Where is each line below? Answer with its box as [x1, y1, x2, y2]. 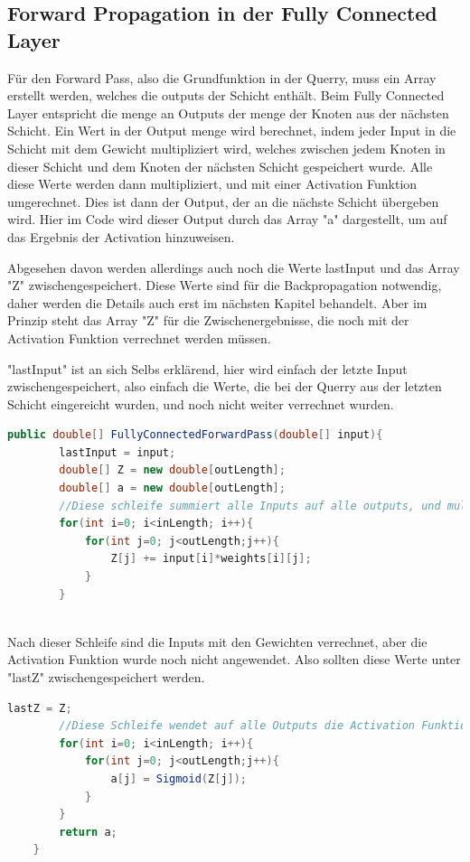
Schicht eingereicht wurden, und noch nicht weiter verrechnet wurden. [7, 394, 394, 413]
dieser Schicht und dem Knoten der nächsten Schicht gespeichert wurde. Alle [7, 156, 433, 175]
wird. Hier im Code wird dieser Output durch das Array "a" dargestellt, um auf [7, 210, 447, 229]
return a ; [59, 825, 117, 839]
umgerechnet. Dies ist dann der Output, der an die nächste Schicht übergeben [7, 192, 439, 211]
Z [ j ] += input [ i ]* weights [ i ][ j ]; [110, 552, 312, 566]
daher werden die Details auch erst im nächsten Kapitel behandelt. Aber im [7, 293, 428, 312]
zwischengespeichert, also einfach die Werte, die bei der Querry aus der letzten [7, 377, 442, 396]
